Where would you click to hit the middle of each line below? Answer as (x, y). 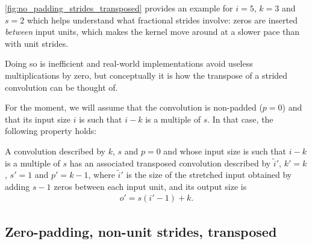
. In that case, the (240, 119)
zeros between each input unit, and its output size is (150, 186)
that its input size (38, 119)
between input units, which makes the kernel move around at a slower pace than (152, 32)
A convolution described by (55, 151)
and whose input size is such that (225, 151)
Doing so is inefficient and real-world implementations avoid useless (129, 63)
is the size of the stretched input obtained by (209, 175)
